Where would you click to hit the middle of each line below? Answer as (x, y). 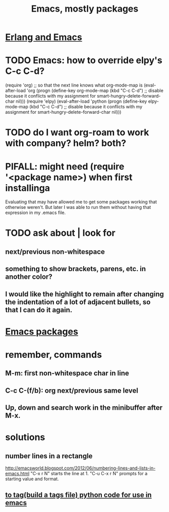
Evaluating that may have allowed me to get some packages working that (81, 202)
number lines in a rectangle (49, 456)
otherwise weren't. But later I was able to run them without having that (78, 207)
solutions (25, 437)
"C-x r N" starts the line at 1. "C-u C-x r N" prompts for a (89, 474)
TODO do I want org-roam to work (77, 133)
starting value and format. (32, 479)
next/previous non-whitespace (55, 252)
